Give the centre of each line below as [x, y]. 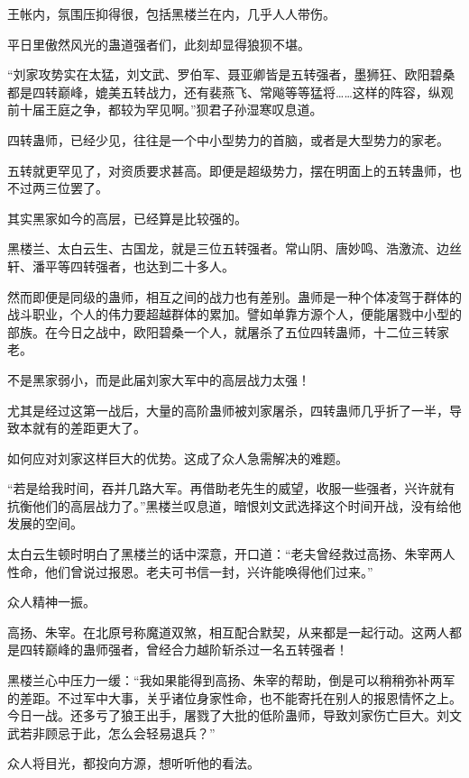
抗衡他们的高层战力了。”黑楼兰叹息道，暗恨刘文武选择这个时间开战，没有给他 [234, 505]
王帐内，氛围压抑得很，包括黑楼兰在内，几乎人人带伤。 [171, 14]
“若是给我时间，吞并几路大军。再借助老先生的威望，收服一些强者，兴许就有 [231, 488]
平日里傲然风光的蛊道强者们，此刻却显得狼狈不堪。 [159, 44]
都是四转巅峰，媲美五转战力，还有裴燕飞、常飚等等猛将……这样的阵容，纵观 [230, 92]
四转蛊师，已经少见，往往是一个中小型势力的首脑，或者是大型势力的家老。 [228, 139]
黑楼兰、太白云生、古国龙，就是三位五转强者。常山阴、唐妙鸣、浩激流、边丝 [234, 248]
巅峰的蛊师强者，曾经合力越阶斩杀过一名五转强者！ [196, 650]
